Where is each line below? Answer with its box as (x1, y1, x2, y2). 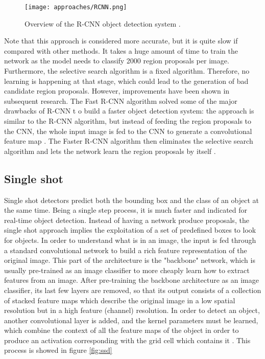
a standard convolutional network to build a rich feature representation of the (4, 244, 247, 255)
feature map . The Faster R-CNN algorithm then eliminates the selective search (4, 136, 253, 146)
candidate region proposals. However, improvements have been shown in (4, 85, 230, 96)
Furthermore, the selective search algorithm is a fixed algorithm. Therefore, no (4, 65, 250, 76)
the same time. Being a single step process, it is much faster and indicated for (4, 205, 248, 215)
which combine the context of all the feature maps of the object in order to (4, 325, 239, 335)
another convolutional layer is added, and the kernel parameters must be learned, (4, 315, 258, 325)
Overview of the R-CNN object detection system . (25, 18, 181, 29)
